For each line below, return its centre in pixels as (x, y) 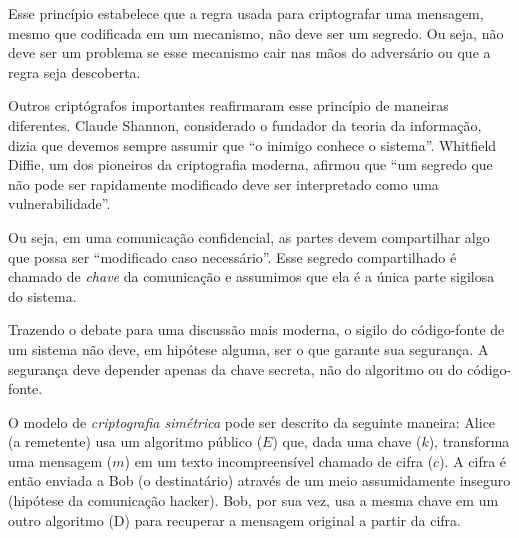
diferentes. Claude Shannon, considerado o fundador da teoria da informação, (245, 124)
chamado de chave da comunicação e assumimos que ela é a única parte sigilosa (251, 276)
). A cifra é (473, 460)
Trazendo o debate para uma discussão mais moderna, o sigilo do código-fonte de (256, 329)
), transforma (469, 441)
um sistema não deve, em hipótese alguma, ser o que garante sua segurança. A (248, 348)
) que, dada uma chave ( (347, 441)
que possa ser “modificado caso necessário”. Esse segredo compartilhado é (232, 256)
